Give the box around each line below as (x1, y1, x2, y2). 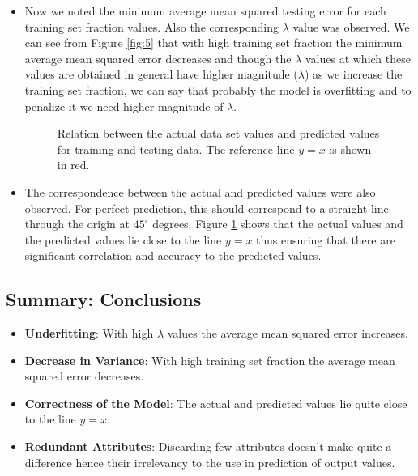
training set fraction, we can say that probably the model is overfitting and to (24, 81, 412, 98)
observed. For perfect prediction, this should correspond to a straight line (24, 199, 389, 216)
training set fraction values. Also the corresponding (24, 18, 279, 35)
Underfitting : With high (24, 325, 154, 342)
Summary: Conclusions (6, 287, 202, 312)
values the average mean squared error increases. (167, 325, 408, 342)
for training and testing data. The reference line (57, 140, 295, 157)
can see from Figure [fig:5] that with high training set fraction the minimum (24, 34, 403, 51)
